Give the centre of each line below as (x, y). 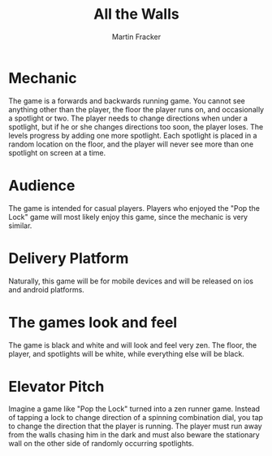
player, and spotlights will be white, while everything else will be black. (127, 353)
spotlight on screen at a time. (57, 152)
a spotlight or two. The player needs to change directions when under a (128, 118)
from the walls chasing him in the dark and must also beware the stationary (134, 435)
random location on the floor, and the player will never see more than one (131, 144)
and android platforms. (47, 289)
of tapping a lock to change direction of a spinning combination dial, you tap (136, 418)
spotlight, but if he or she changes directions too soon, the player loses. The (136, 126)
